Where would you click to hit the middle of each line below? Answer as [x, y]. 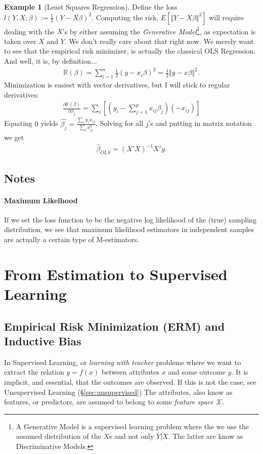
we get [14, 137]
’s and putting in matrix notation [200, 123]
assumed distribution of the [58, 436]
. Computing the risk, [125, 17]
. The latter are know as [206, 436]
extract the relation [34, 372]
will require [227, 17]
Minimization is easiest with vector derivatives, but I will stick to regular [117, 84]
